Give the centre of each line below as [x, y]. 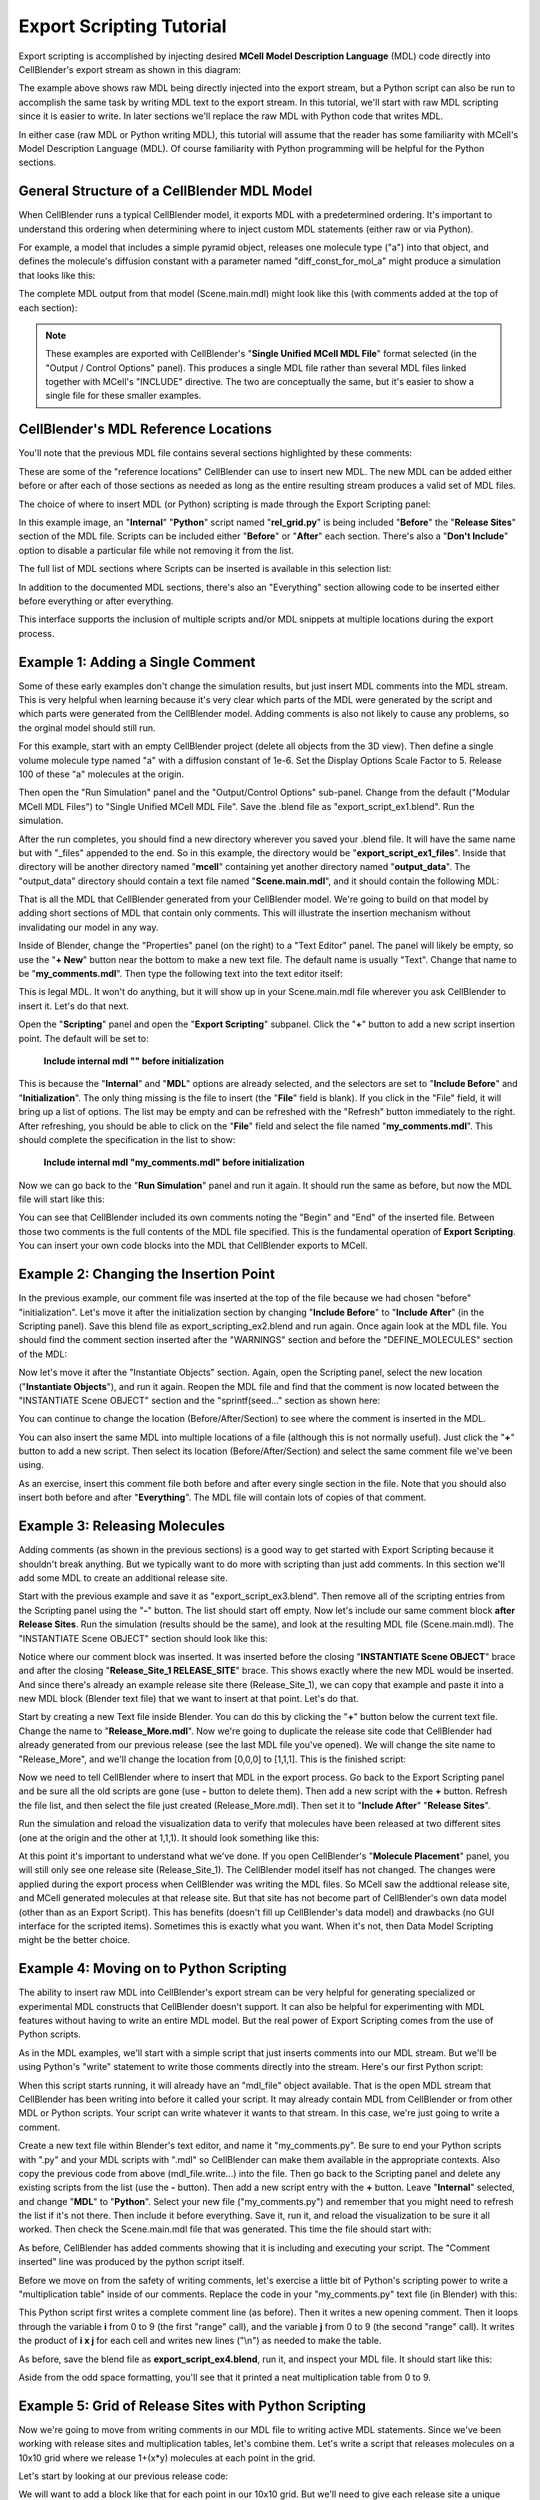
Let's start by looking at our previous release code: [123, 2476]
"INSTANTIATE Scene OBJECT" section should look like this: [143, 1638]
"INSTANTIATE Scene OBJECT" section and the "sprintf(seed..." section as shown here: [199, 1400]
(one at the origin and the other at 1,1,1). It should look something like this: [169, 1837]
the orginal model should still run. [87, 727]
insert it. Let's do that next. [74, 1006]
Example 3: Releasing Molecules [121, 1526]
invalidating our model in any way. [88, 927]
